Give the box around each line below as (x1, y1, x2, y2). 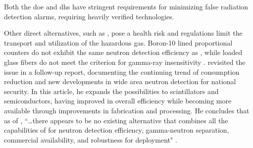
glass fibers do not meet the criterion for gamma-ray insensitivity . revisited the (4, 56, 246, 67)
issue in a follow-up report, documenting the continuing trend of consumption (4, 66, 240, 77)
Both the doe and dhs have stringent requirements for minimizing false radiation (4, 1, 249, 11)
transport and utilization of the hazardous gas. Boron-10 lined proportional (4, 37, 233, 48)
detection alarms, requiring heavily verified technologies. (4, 11, 174, 21)
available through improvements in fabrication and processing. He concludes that (4, 105, 250, 115)
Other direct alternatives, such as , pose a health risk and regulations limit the (4, 28, 243, 38)
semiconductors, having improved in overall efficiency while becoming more (4, 96, 232, 106)
